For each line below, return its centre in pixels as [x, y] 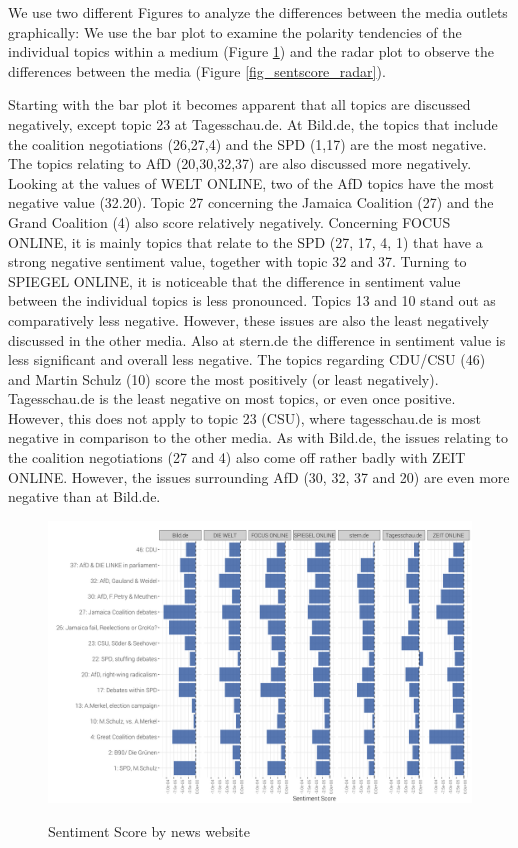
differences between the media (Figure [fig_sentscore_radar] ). [197, 70]
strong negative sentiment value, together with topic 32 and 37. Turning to [237, 261]
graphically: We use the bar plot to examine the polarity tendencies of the [235, 31]
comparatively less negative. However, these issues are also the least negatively [248, 319]
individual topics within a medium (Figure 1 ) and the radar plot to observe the [251, 51]
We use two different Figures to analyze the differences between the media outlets [258, 12]
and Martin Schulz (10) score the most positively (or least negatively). [223, 378]
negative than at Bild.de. [84, 496]
